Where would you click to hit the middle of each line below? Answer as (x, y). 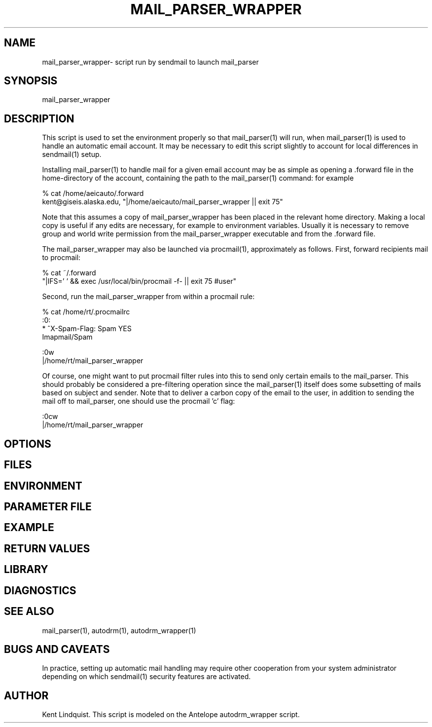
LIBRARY (26, 570)
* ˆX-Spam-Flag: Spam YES (87, 329)
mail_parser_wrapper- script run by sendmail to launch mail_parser (150, 62)
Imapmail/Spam (67, 337)
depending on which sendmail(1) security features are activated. (146, 677)
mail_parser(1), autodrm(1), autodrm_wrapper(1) (119, 630)
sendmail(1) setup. (72, 154)
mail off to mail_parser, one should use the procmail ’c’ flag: (139, 401)
